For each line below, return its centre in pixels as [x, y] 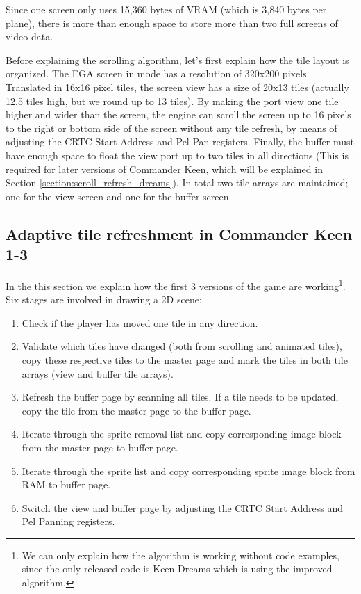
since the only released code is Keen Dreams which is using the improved [177, 569]
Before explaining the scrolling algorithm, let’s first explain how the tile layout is [177, 59]
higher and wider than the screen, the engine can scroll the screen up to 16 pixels [178, 114]
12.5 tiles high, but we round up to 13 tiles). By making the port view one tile [172, 101]
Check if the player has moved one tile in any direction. [140, 322]
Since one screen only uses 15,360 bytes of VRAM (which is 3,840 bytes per [166, 9]
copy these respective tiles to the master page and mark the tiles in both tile [185, 359]
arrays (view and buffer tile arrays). [98, 373]
